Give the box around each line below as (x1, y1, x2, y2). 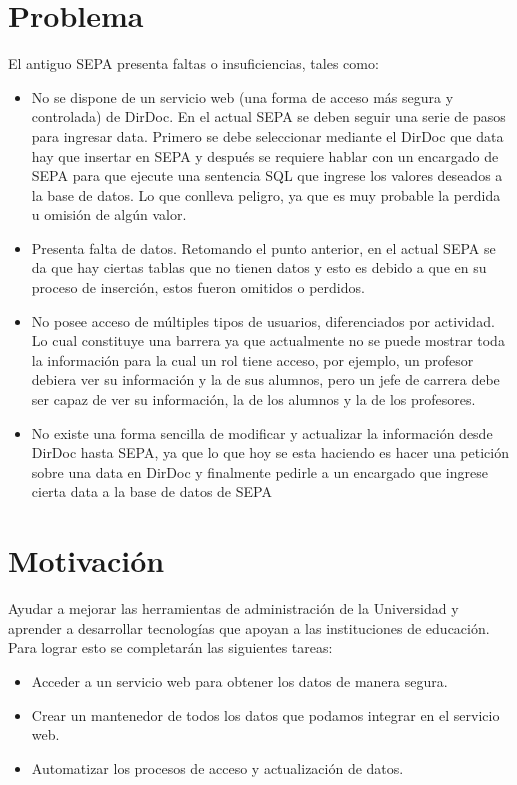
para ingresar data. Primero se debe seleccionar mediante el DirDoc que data (31, 125, 504, 146)
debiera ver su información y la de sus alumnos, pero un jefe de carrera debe (31, 369, 500, 390)
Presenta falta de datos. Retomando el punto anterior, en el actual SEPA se (31, 237, 496, 258)
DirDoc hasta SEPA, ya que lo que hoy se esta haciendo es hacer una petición (31, 442, 509, 463)
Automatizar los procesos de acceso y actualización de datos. (31, 757, 404, 778)
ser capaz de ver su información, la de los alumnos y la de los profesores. (31, 389, 476, 410)
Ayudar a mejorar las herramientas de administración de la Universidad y (8, 598, 459, 619)
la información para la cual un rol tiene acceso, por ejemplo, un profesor (31, 349, 474, 370)
